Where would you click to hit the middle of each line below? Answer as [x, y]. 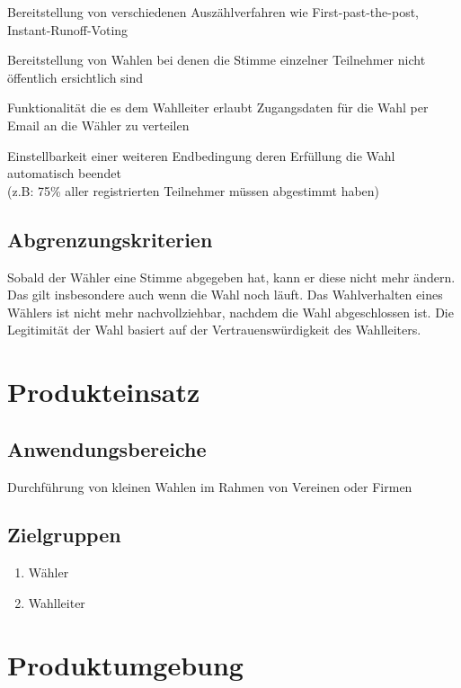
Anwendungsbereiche [107, 448]
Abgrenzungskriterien [110, 239]
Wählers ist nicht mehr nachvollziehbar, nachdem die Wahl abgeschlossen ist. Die [230, 312]
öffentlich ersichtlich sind [75, 77]
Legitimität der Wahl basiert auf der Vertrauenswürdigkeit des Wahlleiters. [214, 330]
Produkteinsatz [104, 392]
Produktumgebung [125, 664]
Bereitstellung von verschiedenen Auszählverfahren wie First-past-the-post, [213, 12]
